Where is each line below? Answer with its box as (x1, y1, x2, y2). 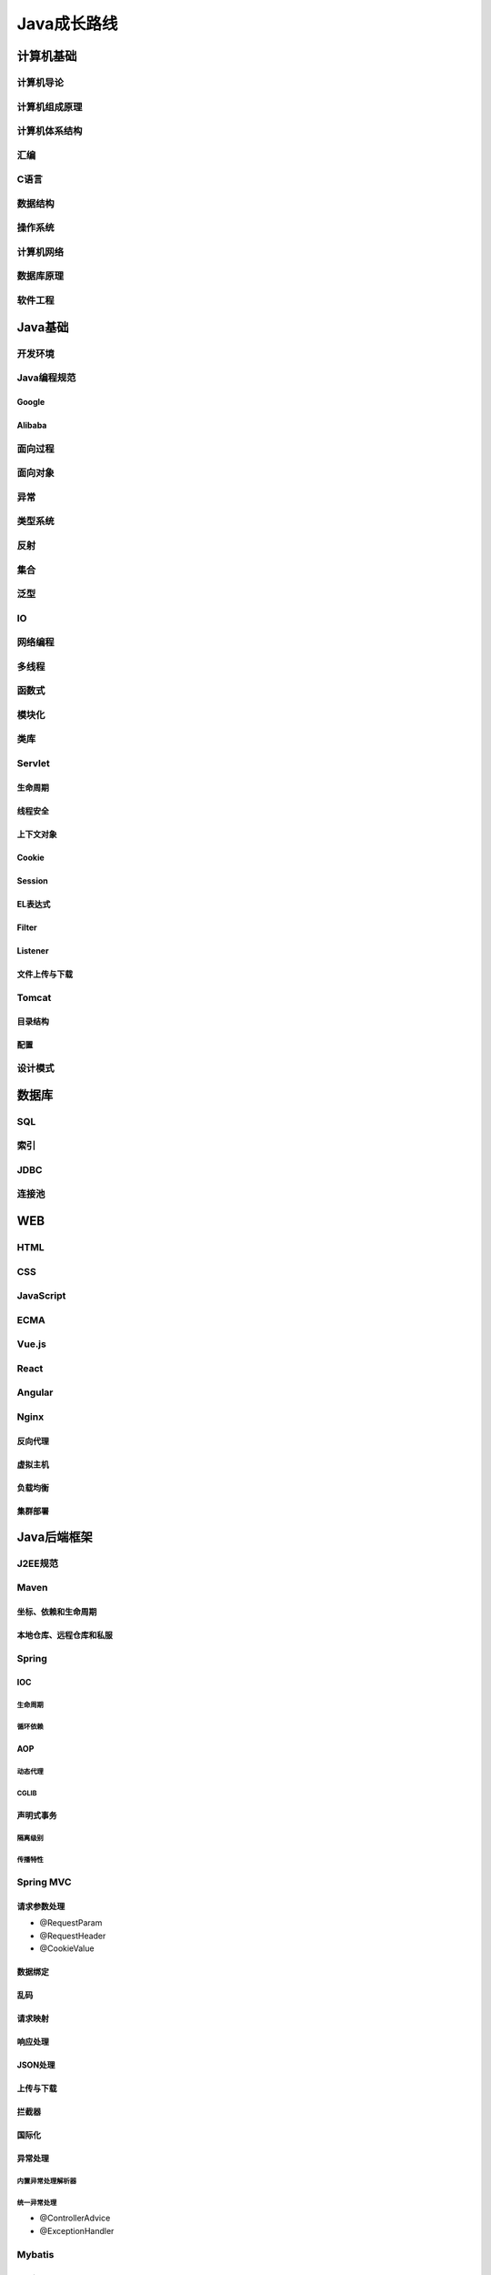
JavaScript (16, 1289, 66, 1302)
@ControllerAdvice (39, 2212, 111, 2224)
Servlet (16, 757, 50, 770)
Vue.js (16, 1338, 47, 1350)
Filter (16, 922, 38, 933)
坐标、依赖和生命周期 (16, 1606, 97, 1617)
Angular (16, 1386, 54, 1399)
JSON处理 (16, 2059, 55, 2070)
